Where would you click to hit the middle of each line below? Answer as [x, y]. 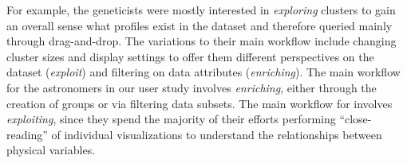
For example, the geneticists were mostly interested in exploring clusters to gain [201, 10]
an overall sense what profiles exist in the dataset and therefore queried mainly [200, 25]
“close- [356, 119]
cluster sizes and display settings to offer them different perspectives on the [190, 56]
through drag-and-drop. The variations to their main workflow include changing [202, 41]
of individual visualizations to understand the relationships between [217, 134]
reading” [27, 134]
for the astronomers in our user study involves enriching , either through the [192, 87]
